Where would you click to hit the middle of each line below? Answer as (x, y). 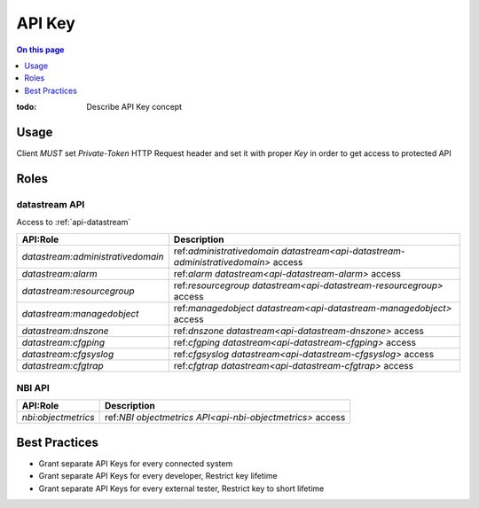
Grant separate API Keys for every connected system (136, 463)
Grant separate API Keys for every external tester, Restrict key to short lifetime (181, 488)
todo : (27, 107)
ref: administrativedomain (226, 251)
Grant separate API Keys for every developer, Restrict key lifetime (158, 476)
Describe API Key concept (134, 107)
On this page (40, 50)
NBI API (33, 387)
